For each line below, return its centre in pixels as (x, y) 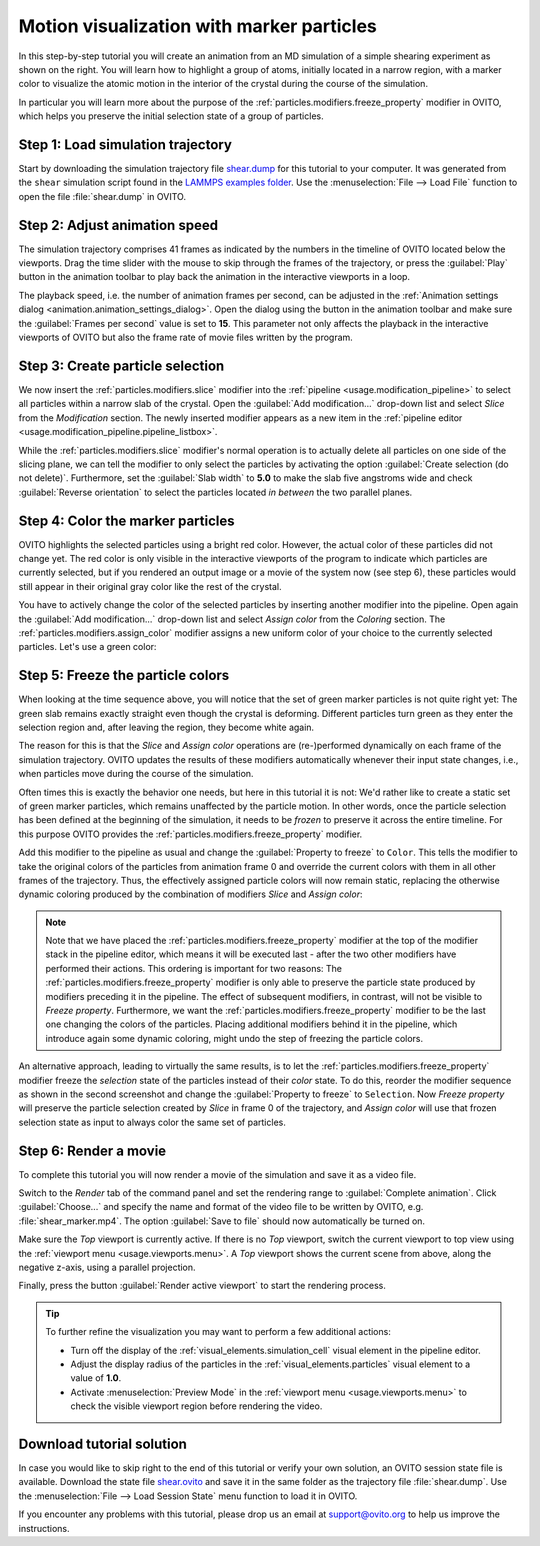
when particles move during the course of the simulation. (136, 774)
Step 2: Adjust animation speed (118, 225)
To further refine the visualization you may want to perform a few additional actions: (218, 1332)
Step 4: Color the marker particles (126, 520)
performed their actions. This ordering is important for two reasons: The (193, 968)
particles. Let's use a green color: (87, 647)
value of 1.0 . (96, 1378)
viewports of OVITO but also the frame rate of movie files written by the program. (186, 337)
